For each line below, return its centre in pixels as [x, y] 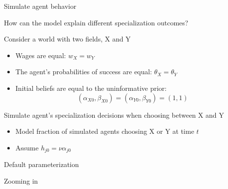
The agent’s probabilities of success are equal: [84, 72]
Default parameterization [41, 164]
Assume [27, 147]
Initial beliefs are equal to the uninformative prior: [91, 88]
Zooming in [21, 180]
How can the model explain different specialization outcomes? [96, 22]
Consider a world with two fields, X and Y [67, 39]
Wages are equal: [41, 55]
